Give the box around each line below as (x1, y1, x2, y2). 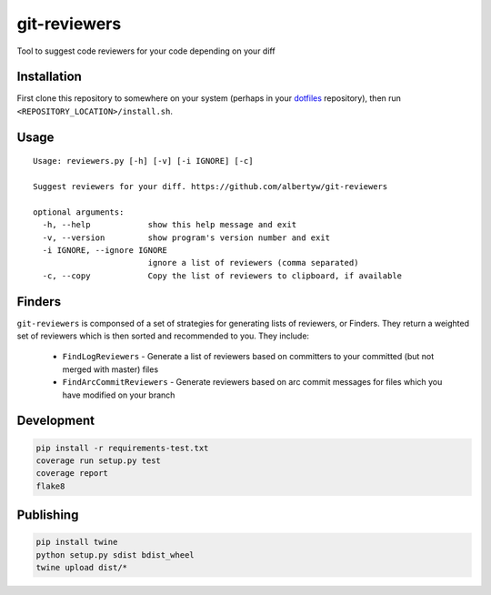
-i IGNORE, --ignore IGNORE (42, 245, 168, 255)
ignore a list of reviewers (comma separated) (147, 257, 359, 268)
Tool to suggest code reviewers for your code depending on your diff (16, 45, 276, 56)
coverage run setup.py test (35, 456, 161, 466)
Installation (16, 69, 82, 85)
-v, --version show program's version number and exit (42, 232, 331, 243)
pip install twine (35, 537, 118, 548)
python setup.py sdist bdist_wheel (35, 550, 195, 560)
